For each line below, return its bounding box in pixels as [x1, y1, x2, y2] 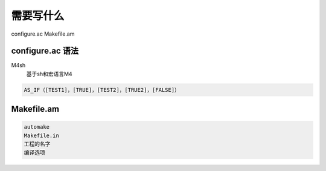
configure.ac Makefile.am [11, 30, 75, 37]
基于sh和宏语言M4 [26, 70, 72, 77]
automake [24, 124, 50, 131]
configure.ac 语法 [11, 46, 78, 56]
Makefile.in [24, 132, 60, 139]
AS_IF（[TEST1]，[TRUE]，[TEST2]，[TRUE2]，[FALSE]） [24, 86, 181, 93]
